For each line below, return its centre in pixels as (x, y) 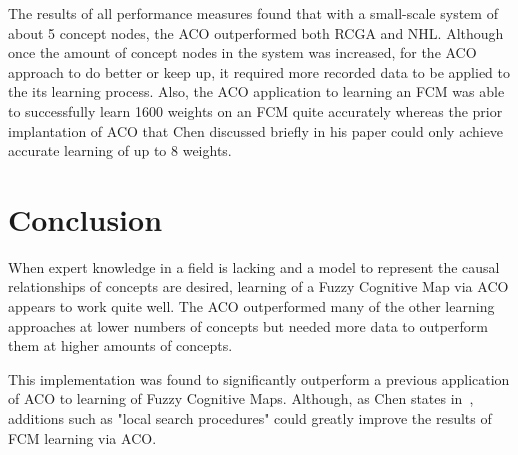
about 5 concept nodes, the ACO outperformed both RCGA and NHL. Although (256, 32)
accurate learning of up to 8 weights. (120, 150)
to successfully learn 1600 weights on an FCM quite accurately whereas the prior (255, 110)
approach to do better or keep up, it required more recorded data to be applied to (259, 71)
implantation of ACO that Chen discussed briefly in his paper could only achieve (256, 130)
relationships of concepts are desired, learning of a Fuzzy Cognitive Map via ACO (258, 286)
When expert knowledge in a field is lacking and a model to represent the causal (254, 266)
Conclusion (85, 218)
